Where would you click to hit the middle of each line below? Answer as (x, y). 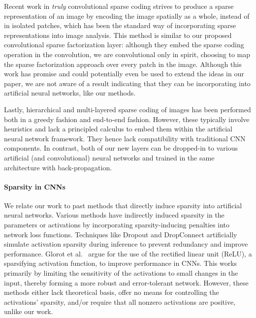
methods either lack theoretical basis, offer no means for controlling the (112, 292)
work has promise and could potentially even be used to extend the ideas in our (124, 74)
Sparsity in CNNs (35, 186)
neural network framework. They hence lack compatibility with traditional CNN (125, 138)
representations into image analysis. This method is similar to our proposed (118, 35)
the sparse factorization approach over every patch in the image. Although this (123, 64)
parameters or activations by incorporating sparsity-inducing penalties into (117, 225)
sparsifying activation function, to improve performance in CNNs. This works (121, 263)
